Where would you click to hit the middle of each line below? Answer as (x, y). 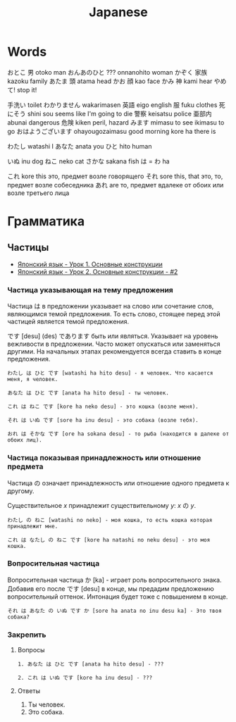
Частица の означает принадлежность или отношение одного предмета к (118, 483)
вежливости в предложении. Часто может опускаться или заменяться (114, 344)
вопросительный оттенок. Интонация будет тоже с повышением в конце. (118, 597)
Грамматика (46, 222)
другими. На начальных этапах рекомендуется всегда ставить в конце (114, 351)
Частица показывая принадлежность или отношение (104, 458)
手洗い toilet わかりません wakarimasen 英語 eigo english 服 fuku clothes (112, 105)
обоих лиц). (25, 440)
